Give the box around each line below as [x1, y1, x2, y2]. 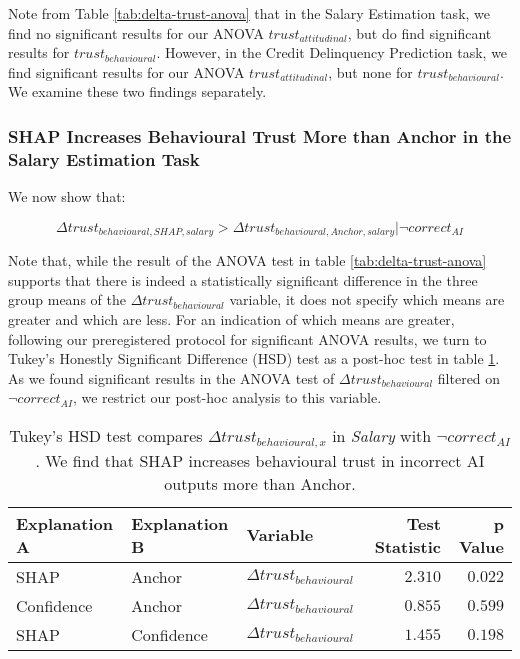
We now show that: [8, 186, 126, 207]
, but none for [328, 61, 413, 82]
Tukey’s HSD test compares [9, 423, 203, 447]
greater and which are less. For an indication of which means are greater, [8, 308, 455, 329]
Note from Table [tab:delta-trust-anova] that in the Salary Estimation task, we [8, 3, 491, 23]
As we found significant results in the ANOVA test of [8, 367, 335, 388]
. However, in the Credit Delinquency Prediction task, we [156, 42, 508, 63]
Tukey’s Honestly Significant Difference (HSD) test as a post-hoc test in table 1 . [8, 348, 500, 369]
